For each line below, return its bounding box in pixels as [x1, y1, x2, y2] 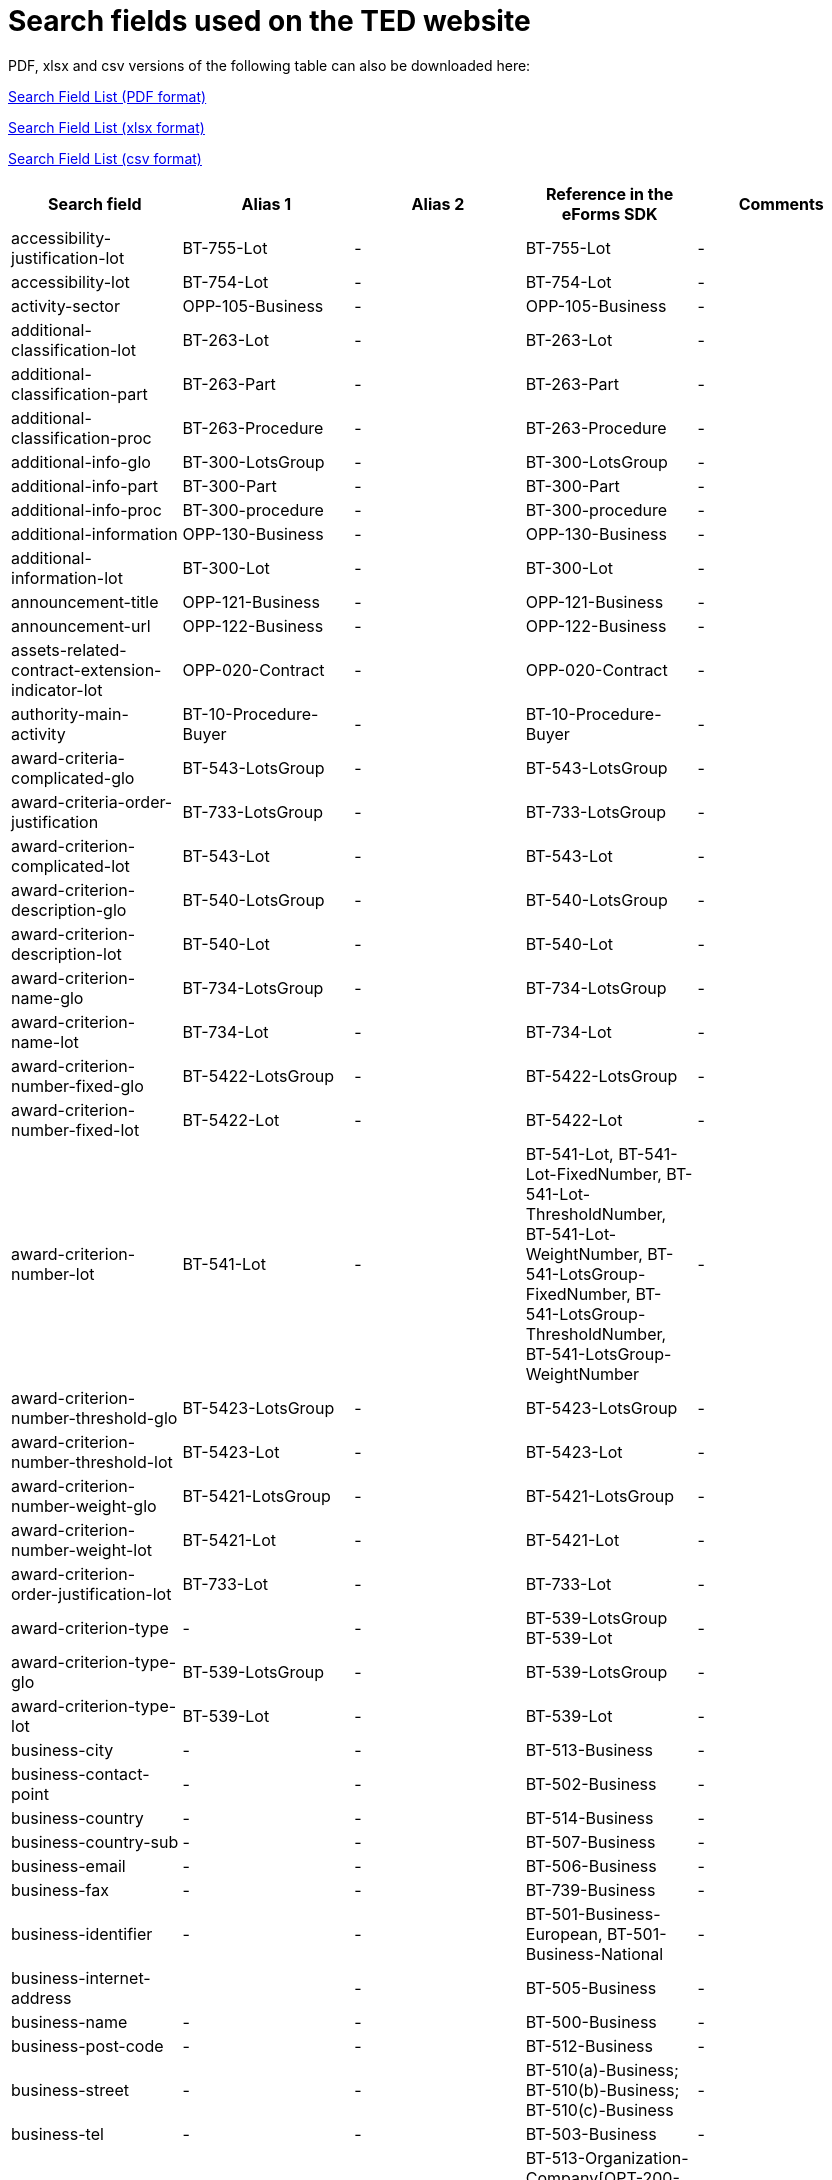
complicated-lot [11, 855, 130, 876]
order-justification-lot [11, 1583, 172, 1604]
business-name [11, 2011, 128, 2032]
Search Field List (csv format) [8, 149, 202, 167]
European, [525, 1923, 603, 1944]
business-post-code [11, 2035, 164, 2056]
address [11, 1987, 72, 2008]
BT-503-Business [525, 2123, 657, 2144]
